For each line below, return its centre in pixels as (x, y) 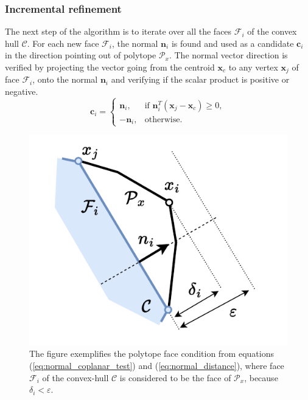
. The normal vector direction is (228, 55)
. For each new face (63, 43)
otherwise (162, 119)
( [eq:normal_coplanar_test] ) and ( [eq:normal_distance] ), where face (157, 365)
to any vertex (253, 67)
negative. (22, 91)
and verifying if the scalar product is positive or (200, 79)
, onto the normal (65, 79)
